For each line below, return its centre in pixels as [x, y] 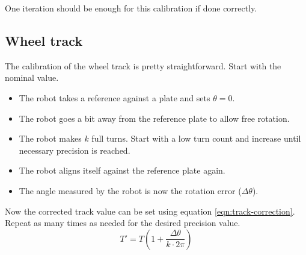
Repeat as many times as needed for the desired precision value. [123, 223]
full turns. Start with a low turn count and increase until [196, 138]
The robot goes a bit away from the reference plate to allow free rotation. [154, 118]
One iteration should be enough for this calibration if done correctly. [131, 8]
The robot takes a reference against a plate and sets [115, 97]
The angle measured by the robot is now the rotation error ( [130, 190]
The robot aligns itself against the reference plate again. [122, 170]
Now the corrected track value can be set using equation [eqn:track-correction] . [150, 211]
